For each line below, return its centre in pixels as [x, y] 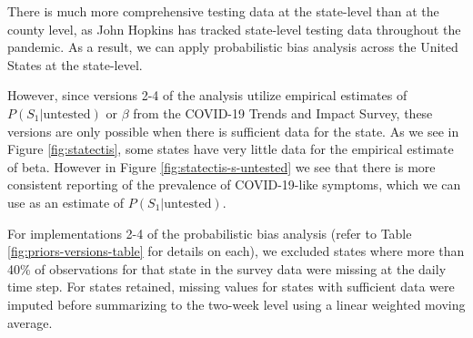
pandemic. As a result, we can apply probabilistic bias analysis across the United [233, 47]
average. [30, 322]
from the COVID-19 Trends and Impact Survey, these [283, 113]
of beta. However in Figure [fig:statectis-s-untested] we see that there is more [221, 166]
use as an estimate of [66, 202]
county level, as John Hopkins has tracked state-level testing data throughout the [234, 29]
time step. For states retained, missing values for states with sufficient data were [231, 287]
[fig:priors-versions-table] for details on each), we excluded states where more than [236, 251]
